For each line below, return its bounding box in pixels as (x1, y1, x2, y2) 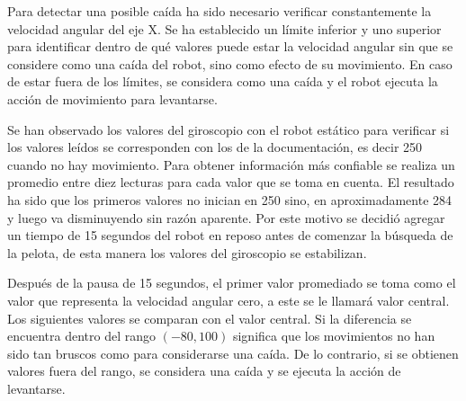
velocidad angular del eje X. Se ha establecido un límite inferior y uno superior (7, 19, 442, 38)
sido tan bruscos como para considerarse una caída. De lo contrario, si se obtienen (7, 343, 459, 362)
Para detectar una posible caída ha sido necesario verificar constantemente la (7, 2, 432, 20)
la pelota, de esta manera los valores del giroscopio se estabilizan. (7, 243, 367, 262)
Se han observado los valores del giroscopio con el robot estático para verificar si (7, 120, 450, 138)
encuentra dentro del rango (7, 326, 157, 345)
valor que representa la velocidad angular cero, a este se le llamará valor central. (7, 290, 450, 309)
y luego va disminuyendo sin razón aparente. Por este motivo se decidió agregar (7, 208, 445, 227)
